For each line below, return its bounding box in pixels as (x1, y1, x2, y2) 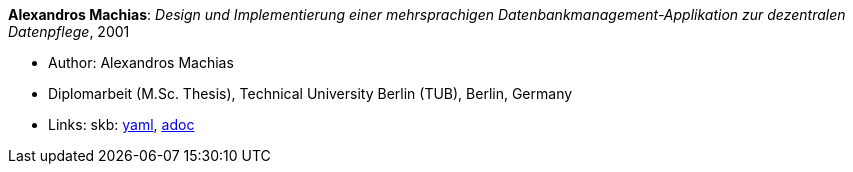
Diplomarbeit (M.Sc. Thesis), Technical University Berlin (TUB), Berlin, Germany (48, 85, 573, 102)
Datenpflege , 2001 (8, 23, 130, 40)
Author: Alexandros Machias (48, 54, 234, 71)
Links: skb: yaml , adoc (48, 116, 195, 133)
